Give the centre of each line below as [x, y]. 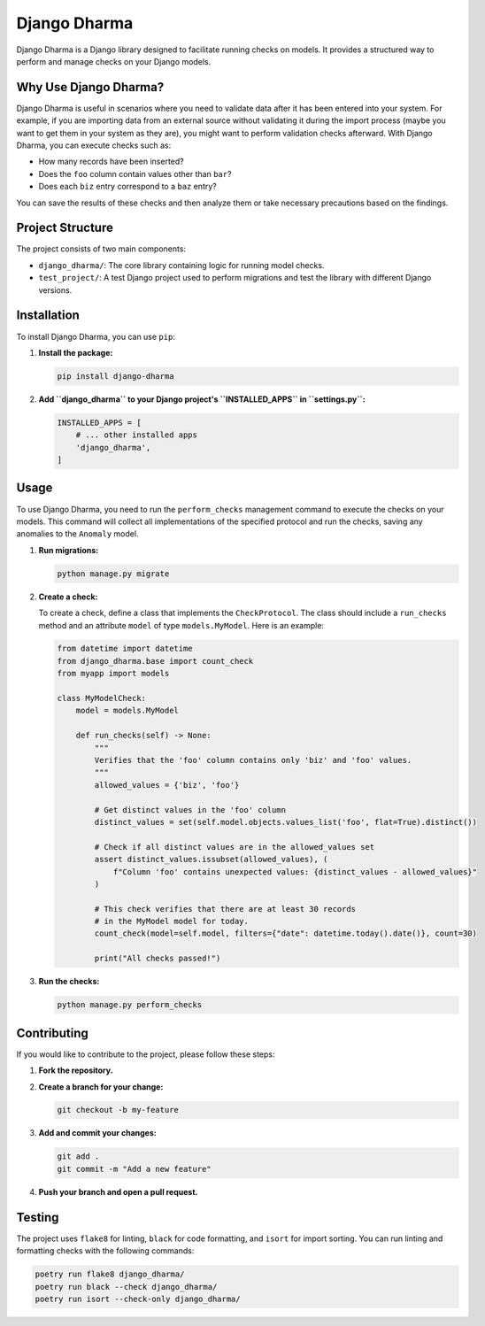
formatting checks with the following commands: [105, 1251]
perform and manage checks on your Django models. [114, 61]
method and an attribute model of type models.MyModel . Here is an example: [181, 625]
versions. [55, 290]
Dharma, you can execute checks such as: [94, 145]
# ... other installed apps [137, 435]
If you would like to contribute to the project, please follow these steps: [146, 1054]
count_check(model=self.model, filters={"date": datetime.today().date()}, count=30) [286, 933]
